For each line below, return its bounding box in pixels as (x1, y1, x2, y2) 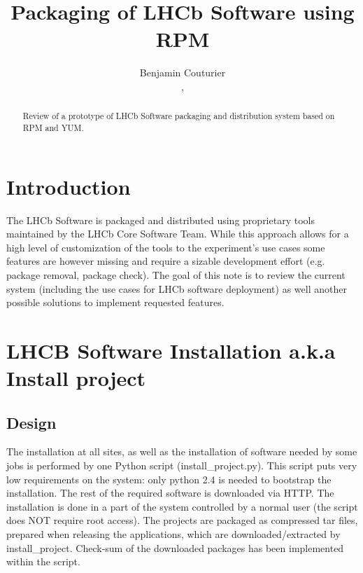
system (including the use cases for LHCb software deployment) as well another (6, 281, 347, 296)
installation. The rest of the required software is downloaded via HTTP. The (6, 485, 334, 500)
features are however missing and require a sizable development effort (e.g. (6, 254, 325, 268)
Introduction (6, 172, 131, 200)
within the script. (6, 554, 80, 569)
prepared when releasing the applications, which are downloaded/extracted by (6, 527, 341, 541)
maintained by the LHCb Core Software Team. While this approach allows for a (6, 226, 349, 241)
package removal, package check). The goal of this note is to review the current (6, 267, 346, 282)
